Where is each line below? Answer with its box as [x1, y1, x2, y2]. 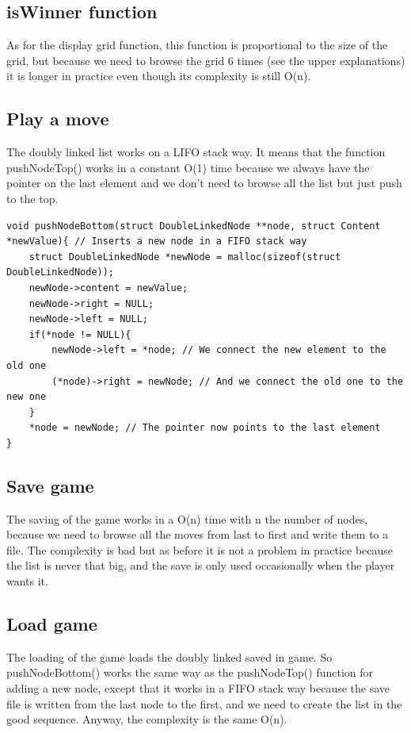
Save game [6, 473, 94, 497]
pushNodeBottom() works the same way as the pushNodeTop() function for [6, 664, 374, 681]
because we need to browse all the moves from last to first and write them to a [6, 526, 389, 543]
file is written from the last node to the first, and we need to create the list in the [6, 695, 402, 712]
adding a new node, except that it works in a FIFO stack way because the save [6, 680, 390, 697]
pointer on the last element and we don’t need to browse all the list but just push [6, 175, 402, 191]
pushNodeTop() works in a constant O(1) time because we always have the [6, 159, 370, 175]
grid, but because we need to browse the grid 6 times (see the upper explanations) [6, 52, 405, 68]
